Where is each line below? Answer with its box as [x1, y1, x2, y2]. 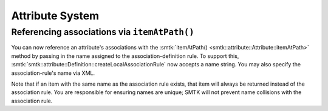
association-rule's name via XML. [11, 69, 95, 77]
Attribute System [11, 9, 100, 22]
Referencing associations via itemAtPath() [11, 27, 194, 37]
